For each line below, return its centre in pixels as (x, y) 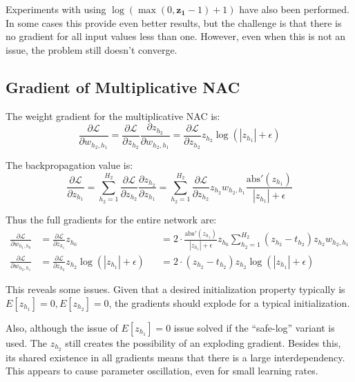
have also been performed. (294, 9)
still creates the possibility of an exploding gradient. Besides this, (203, 342)
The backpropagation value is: (69, 164)
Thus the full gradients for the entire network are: (111, 220)
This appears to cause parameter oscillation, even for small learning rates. (162, 371)
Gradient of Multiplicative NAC (123, 87)
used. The (26, 342)
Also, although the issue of (62, 327)
